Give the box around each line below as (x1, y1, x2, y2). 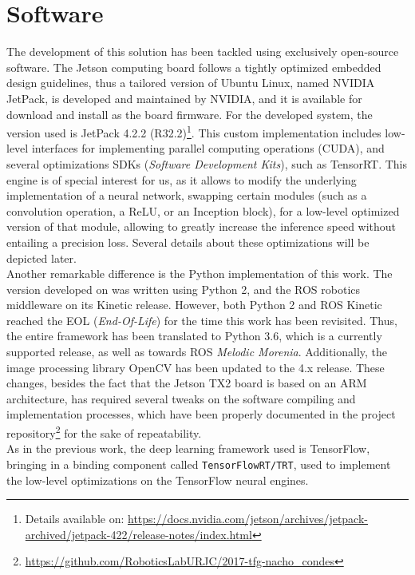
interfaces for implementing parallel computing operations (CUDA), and (31, 140, 385, 157)
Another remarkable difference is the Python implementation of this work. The (6, 265, 393, 282)
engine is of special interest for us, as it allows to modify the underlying (6, 171, 357, 188)
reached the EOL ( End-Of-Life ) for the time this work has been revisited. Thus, (6, 311, 397, 328)
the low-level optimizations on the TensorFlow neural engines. (6, 471, 309, 488)
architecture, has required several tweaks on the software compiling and (6, 390, 356, 406)
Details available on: (25, 510, 125, 527)
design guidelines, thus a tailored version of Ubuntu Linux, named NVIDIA (6, 74, 375, 91)
